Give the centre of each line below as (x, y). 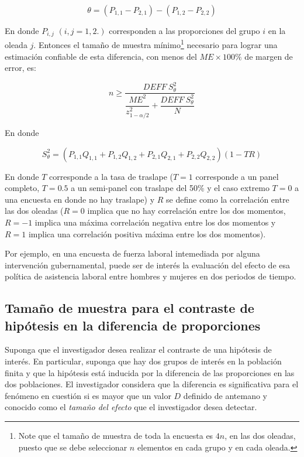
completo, (22, 188)
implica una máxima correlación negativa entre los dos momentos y (155, 222)
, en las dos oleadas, (260, 436)
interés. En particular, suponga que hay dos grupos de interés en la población (143, 361)
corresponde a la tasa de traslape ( (111, 176)
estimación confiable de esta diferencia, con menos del (101, 56)
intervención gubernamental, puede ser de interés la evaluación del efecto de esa (148, 265)
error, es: (20, 68)
